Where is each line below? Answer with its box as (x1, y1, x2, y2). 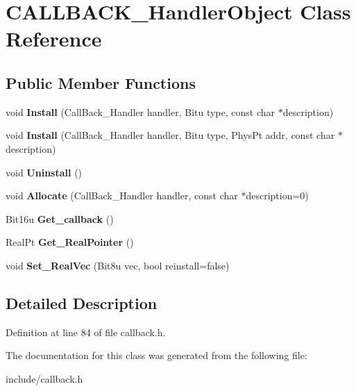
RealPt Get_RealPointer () (6, 235, 134, 249)
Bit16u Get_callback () (6, 211, 114, 226)
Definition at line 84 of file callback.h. (6, 324, 166, 339)
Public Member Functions (6, 72, 196, 93)
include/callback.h (6, 371, 83, 385)
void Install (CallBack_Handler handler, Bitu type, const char (6, 104, 276, 119)
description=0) (246, 188, 309, 203)
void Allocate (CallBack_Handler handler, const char (6, 188, 238, 203)
